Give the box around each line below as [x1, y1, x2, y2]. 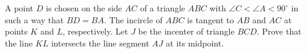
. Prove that [256, 25, 302, 38]
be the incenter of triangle [138, 25, 235, 38]
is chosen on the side [45, 2, 122, 14]
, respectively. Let [62, 25, 128, 38]
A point [5, 2, 34, 14]
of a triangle [140, 2, 185, 14]
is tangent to [187, 13, 234, 26]
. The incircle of [103, 13, 163, 26]
